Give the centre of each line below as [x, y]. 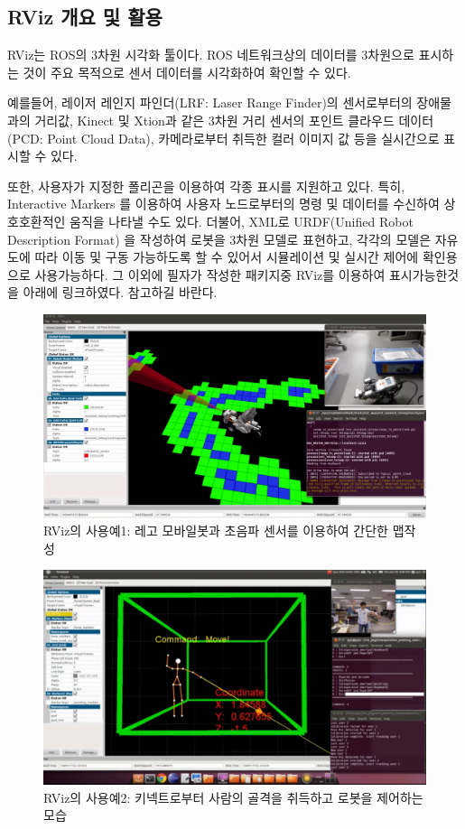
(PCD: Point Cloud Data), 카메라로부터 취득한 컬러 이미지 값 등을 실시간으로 [223, 138]
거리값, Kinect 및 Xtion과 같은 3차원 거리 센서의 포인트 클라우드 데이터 [234, 120]
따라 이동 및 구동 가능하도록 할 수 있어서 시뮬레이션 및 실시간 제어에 [227, 257]
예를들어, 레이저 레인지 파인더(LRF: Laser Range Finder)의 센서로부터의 [210, 102]
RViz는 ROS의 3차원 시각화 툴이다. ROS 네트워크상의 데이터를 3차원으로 [211, 55]
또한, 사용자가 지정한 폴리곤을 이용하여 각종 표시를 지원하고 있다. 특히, [206, 186]
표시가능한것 [424, 274]
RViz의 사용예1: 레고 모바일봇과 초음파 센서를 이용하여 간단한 [216, 531]
